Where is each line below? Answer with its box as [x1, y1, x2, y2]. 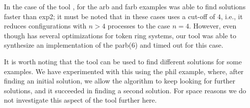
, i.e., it [220, 11, 243, 21]
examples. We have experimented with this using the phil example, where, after [4, 66, 244, 76]
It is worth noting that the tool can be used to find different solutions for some [4, 56, 242, 66]
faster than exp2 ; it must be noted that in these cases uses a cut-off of [4, 11, 216, 21]
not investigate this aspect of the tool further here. [4, 95, 157, 105]
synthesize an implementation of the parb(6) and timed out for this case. [4, 40, 223, 50]
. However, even [189, 21, 237, 31]
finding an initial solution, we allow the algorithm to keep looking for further [4, 76, 236, 86]
